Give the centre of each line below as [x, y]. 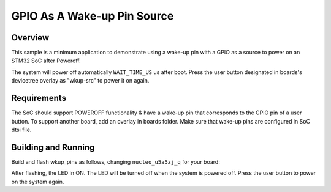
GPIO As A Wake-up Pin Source [93, 16]
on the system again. [38, 182]
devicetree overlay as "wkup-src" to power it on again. [80, 81]
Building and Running [53, 147]
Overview [30, 38]
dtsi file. [21, 130]
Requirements [39, 98]
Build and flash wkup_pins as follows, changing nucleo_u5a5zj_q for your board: [116, 161]
